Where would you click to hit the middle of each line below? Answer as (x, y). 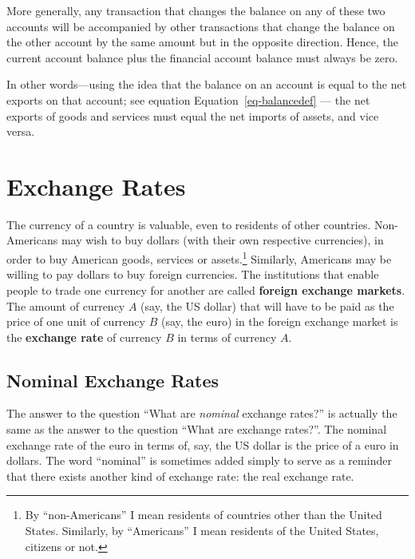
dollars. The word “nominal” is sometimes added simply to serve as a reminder (199, 460)
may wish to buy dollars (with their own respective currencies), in (222, 240)
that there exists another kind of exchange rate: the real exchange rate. (180, 476)
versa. (21, 131)
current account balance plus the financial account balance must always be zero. (202, 57)
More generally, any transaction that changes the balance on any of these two (196, 10)
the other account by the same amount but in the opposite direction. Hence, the (202, 42)
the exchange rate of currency (84, 337)
